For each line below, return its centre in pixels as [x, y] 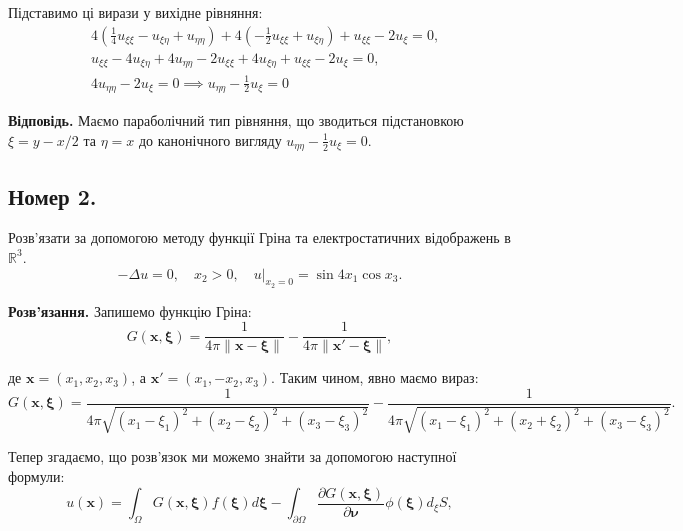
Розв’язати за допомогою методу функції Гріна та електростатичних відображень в [259, 237]
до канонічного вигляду [210, 139]
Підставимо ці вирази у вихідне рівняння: [135, 12]
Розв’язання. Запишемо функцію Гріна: [130, 310]
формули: [36, 476]
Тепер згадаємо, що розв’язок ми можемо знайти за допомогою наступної [232, 456]
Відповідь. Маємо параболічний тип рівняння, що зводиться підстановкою [236, 120]
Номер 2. [52, 195]
